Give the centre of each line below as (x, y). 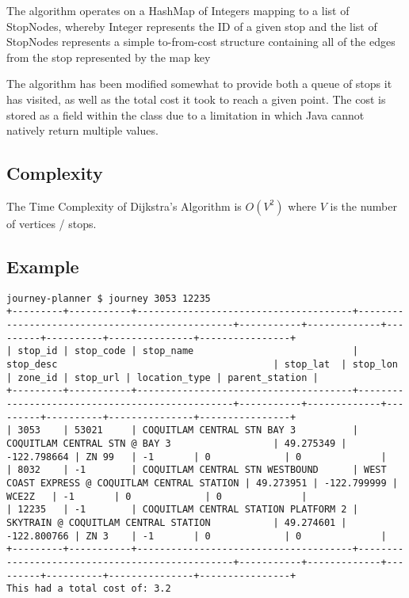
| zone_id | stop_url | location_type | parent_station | (162, 377)
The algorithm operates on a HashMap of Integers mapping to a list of (178, 10)
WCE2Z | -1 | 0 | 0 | (157, 496)
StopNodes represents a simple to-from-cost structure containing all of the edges (201, 42)
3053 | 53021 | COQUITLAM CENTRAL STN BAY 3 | (188, 430)
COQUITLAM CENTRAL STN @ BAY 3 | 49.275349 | (177, 443)
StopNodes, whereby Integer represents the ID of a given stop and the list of (192, 26)
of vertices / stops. (52, 223)
